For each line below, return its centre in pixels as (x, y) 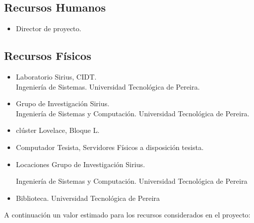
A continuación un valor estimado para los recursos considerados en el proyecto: (127, 215)
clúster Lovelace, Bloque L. (58, 130)
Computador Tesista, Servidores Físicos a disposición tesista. (110, 147)
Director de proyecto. (49, 28)
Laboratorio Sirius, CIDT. (56, 77)
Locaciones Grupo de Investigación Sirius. (80, 164)
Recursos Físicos (48, 56)
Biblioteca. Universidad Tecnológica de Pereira (88, 198)
